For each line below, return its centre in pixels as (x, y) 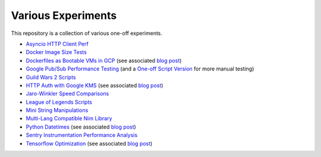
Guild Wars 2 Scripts (51, 77)
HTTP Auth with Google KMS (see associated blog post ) (95, 85)
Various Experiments (64, 15)
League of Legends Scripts (59, 102)
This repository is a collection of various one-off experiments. (87, 33)
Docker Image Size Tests (56, 52)
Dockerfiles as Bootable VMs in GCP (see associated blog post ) (104, 60)
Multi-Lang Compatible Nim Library (69, 118)
